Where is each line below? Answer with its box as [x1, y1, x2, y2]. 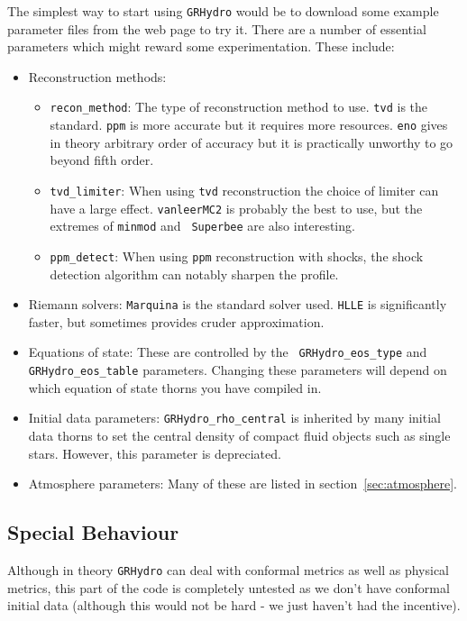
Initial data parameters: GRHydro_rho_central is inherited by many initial [28, 408, 441, 427]
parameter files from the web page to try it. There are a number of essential [7, 19, 426, 38]
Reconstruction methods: [28, 67, 167, 86]
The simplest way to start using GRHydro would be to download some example [7, 2, 439, 20]
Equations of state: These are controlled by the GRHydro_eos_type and [28, 342, 427, 361]
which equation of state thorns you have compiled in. [28, 378, 322, 397]
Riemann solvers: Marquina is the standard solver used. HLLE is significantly [28, 295, 447, 314]
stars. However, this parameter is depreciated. [28, 443, 281, 462]
